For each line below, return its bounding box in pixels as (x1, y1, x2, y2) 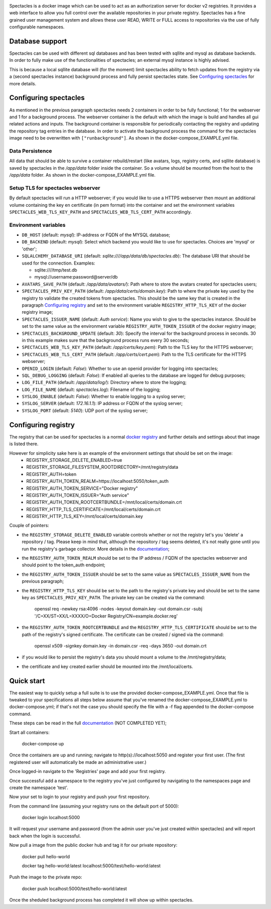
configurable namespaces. (9, 24, 65, 30)
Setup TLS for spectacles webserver (9, 184, 100, 191)
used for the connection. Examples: (22, 260, 95, 266)
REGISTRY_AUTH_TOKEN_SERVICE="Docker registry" (26, 485, 138, 491)
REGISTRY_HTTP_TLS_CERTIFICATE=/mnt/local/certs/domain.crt (26, 506, 161, 512)
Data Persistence (9, 147, 52, 154)
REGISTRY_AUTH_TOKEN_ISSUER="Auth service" (26, 492, 129, 498)
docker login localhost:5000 (22, 815, 80, 821)
